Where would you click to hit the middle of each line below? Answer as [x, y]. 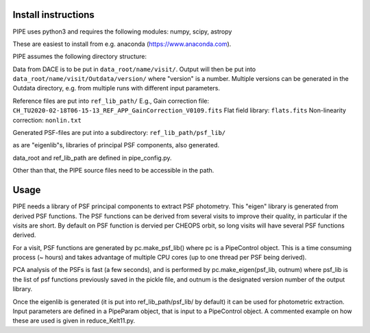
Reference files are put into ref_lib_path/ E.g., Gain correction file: [111, 101]
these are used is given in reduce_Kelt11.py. [74, 321]
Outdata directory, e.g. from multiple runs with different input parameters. [116, 88]
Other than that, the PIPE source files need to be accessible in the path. [113, 171]
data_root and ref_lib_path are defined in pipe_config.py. [92, 158]
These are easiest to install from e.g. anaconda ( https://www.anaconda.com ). [122, 44]
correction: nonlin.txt [47, 120]
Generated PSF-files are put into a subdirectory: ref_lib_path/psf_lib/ [119, 133]
